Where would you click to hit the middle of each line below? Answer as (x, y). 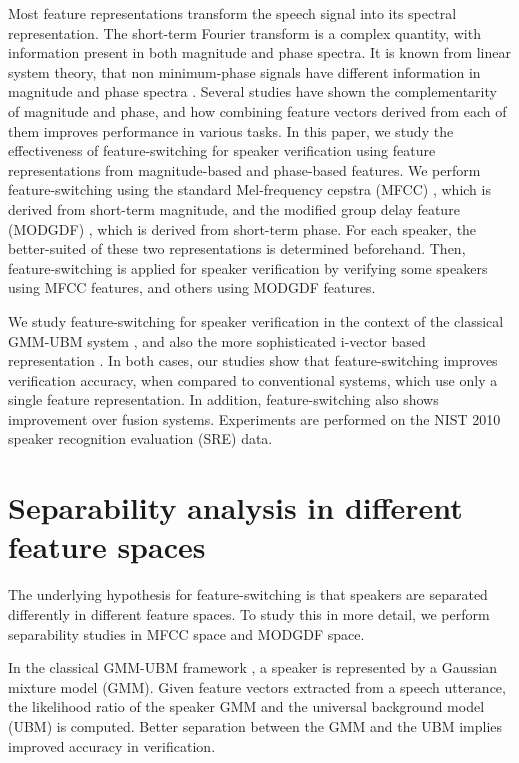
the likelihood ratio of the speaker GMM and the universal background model (246, 706)
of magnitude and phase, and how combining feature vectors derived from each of (257, 110)
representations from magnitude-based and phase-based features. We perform (244, 169)
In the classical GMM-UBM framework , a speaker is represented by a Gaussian (253, 667)
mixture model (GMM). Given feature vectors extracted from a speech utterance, (257, 686)
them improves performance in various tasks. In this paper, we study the (231, 130)
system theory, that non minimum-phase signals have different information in (244, 71)
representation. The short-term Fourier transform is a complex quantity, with (244, 32)
